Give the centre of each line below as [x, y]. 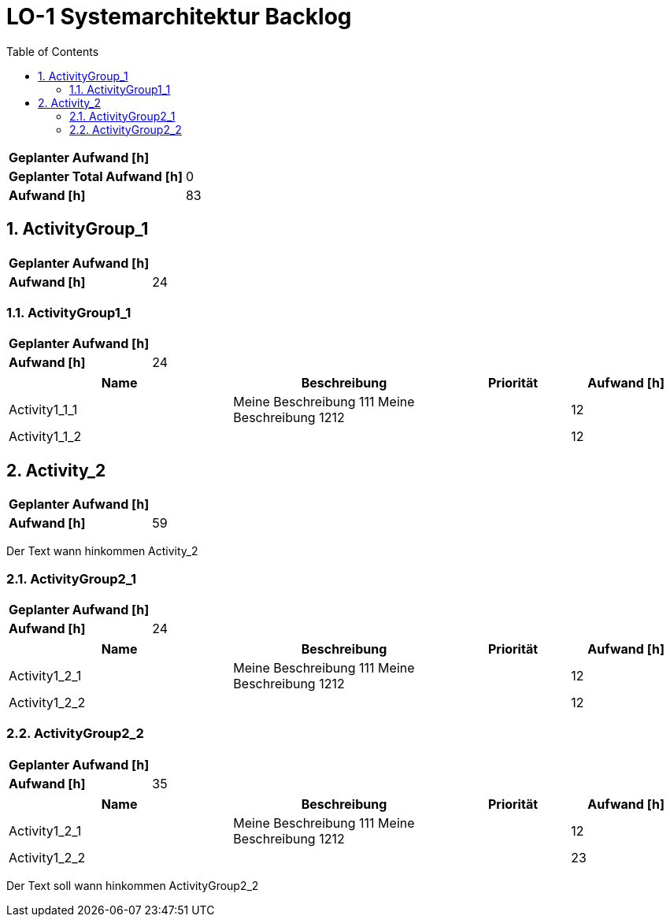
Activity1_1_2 [45, 437]
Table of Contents [53, 51]
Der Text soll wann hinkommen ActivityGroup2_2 [133, 885]
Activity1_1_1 [43, 410]
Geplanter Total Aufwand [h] [96, 176]
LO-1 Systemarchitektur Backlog [179, 17]
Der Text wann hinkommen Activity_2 [102, 551]
